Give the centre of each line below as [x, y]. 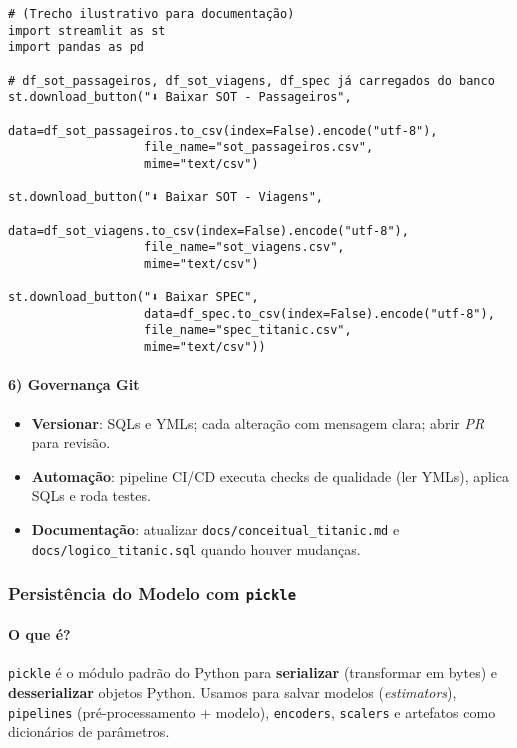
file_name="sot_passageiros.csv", [259, 147]
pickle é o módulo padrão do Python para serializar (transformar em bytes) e [253, 672]
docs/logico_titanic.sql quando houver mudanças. [196, 548]
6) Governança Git [74, 384]
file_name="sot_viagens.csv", [244, 247]
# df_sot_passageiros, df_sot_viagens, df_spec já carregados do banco [251, 80]
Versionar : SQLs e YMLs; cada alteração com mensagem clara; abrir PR [258, 422]
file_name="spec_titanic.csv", [248, 330]
